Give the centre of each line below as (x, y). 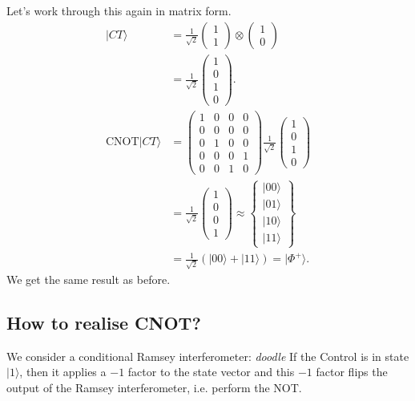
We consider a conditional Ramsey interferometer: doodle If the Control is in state (208, 356)
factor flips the (352, 372)
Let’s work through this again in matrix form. (119, 10)
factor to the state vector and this (211, 372)
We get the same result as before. (89, 279)
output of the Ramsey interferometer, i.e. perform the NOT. (154, 387)
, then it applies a (63, 372)
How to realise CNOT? (104, 322)
